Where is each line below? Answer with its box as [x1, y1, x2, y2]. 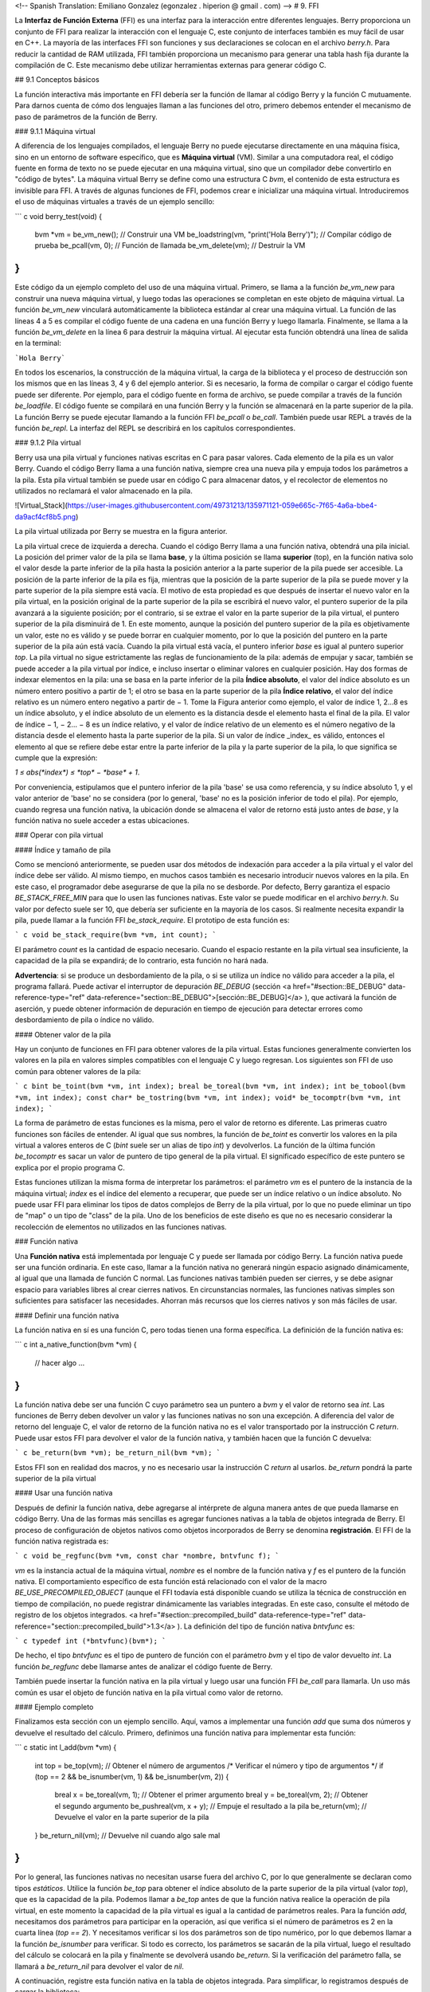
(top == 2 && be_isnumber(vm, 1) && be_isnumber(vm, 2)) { [34, 1771, 229, 1781]
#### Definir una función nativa [14, 1311, 119, 1320]
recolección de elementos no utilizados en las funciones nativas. [14, 1221, 227, 1231]
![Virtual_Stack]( [14, 500, 68, 510]
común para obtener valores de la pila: [14, 1066, 142, 1076]
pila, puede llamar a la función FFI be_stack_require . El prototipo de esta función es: [14, 916, 290, 925]
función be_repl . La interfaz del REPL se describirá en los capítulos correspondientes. [14, 423, 296, 433]
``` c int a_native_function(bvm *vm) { [14, 1339, 137, 1350]
